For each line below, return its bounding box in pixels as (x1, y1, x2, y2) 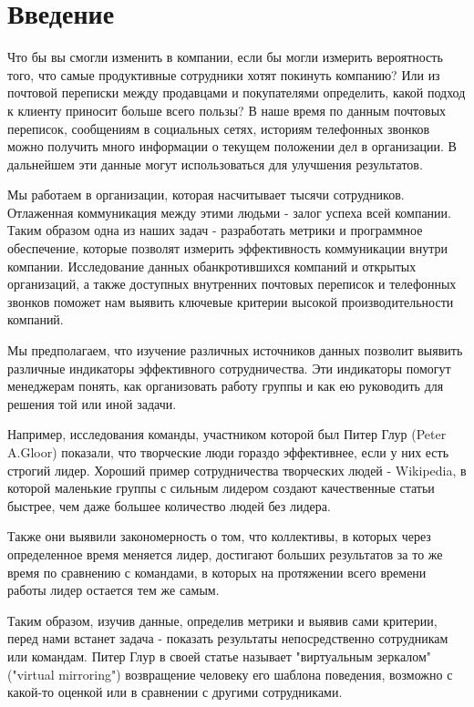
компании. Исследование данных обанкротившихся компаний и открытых (7, 256, 417, 275)
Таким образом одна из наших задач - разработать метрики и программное (7, 220, 423, 240)
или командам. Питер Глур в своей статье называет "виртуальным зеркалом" (7, 646, 432, 665)
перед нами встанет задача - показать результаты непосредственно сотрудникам (7, 629, 448, 648)
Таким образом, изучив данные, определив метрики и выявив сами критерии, (7, 610, 438, 630)
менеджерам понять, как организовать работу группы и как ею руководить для (7, 376, 444, 395)
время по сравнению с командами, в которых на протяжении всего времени (7, 562, 427, 581)
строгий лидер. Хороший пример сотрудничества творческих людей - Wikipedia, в (7, 460, 467, 479)
